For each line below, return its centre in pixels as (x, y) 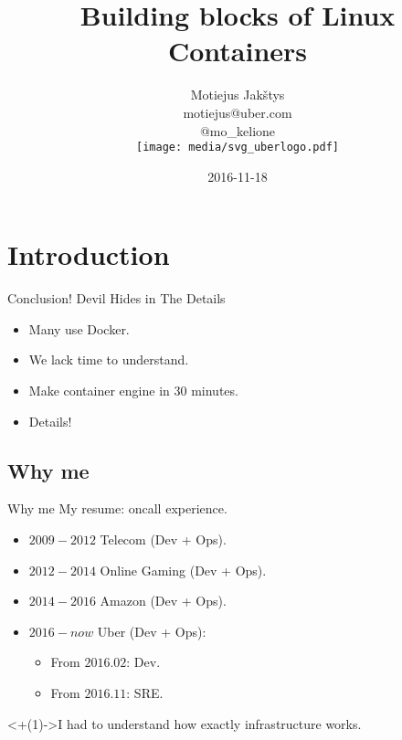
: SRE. (145, 693)
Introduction (89, 254)
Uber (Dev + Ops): (152, 631)
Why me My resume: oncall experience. (117, 508)
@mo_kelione (238, 130)
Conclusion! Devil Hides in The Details (116, 298)
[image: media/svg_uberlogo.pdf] (238, 148)
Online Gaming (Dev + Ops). (183, 570)
